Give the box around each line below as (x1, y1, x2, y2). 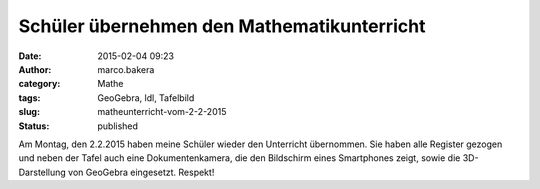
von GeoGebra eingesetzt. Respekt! (68, 166, 215, 178)
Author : (18, 63, 52, 75)
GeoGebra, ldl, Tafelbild (97, 91, 195, 104)
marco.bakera (97, 63, 155, 75)
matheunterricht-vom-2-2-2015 (97, 106, 227, 118)
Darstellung (18, 166, 67, 178)
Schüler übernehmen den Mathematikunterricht (18, 15, 426, 37)
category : (18, 78, 61, 90)
